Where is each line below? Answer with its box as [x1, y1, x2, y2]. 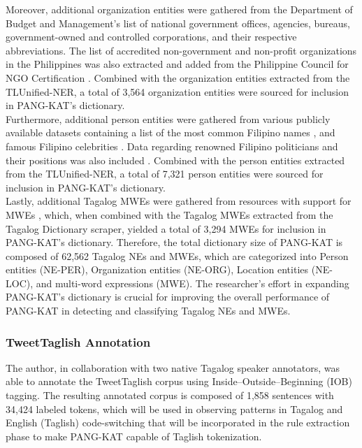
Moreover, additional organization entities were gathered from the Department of [6, 2, 353, 16]
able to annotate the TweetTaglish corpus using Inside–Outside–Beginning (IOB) [6, 374, 352, 389]
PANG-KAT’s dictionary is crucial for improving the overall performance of [6, 289, 330, 304]
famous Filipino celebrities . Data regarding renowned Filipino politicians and [6, 138, 338, 153]
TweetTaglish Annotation [6, 333, 151, 350]
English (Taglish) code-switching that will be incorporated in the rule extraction [6, 415, 350, 430]
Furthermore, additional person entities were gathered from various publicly [6, 111, 331, 126]
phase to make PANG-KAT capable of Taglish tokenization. [6, 428, 262, 443]
